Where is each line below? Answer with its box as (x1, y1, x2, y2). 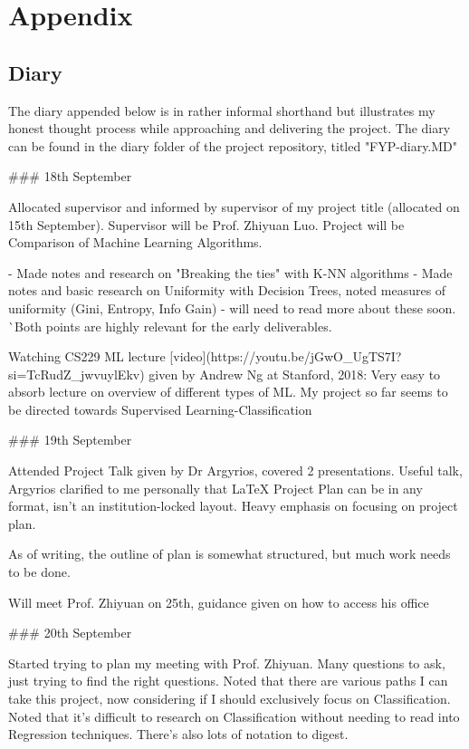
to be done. (8, 562, 71, 581)
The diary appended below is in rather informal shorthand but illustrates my (8, 101, 435, 120)
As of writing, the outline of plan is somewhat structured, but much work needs (8, 544, 451, 563)
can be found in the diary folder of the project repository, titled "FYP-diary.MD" (8, 136, 458, 155)
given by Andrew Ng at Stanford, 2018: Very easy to (148, 364, 441, 383)
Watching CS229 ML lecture (8, 347, 166, 366)
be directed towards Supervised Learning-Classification (8, 399, 312, 418)
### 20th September (8, 623, 132, 642)
